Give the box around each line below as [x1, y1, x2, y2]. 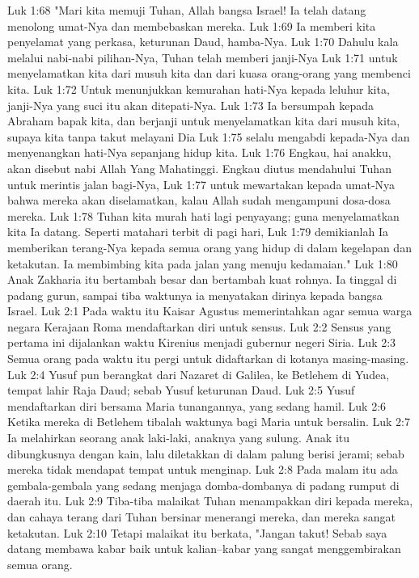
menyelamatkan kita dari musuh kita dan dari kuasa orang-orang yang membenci [7, 65, 411, 82]
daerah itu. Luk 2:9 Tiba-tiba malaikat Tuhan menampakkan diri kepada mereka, [7, 492, 413, 509]
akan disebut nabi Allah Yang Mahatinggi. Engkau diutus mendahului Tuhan [7, 159, 391, 176]
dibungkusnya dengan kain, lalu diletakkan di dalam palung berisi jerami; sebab [7, 445, 404, 462]
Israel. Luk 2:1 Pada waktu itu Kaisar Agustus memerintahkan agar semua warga [7, 302, 413, 319]
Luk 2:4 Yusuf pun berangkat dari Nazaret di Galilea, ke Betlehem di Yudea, [7, 365, 390, 382]
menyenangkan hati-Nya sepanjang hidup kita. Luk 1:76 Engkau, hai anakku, [7, 144, 391, 161]
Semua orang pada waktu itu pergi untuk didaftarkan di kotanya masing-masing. [7, 350, 409, 367]
